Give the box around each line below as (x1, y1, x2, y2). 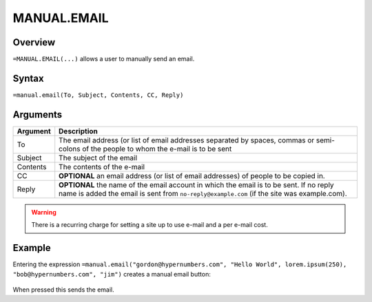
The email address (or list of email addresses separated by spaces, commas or (59, 135, 315, 144)
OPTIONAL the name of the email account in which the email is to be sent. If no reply (59, 180, 334, 189)
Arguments (12, 109, 63, 120)
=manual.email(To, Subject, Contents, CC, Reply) (12, 91, 184, 99)
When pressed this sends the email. (12, 285, 115, 294)
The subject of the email (59, 153, 138, 162)
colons (59, 144, 81, 153)
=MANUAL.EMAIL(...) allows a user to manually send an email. (12, 55, 195, 63)
